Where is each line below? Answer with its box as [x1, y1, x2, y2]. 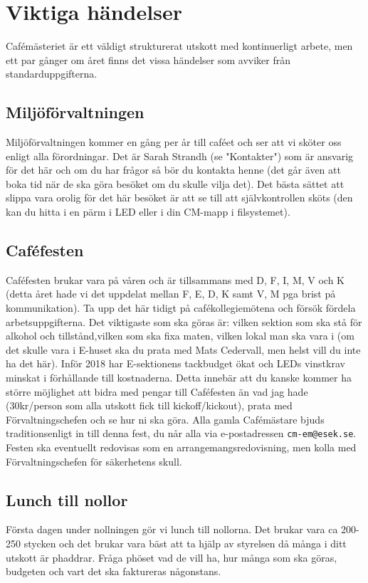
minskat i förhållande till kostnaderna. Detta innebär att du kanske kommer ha [6, 370, 352, 385]
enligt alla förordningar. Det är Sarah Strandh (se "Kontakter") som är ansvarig [6, 148, 354, 163]
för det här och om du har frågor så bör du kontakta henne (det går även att [6, 162, 341, 177]
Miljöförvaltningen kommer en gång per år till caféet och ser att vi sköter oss [6, 135, 342, 149]
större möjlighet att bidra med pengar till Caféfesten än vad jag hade [6, 384, 308, 399]
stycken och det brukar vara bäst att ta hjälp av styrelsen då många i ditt [23, 536, 347, 551]
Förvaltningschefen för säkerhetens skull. [6, 453, 182, 468]
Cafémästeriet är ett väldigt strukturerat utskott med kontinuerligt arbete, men [6, 38, 353, 53]
